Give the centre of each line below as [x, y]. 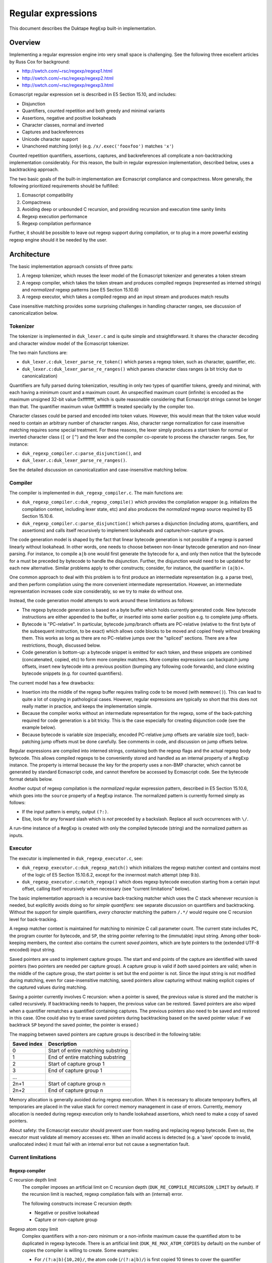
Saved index [27, 1044]
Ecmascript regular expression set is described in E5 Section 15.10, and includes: [93, 94]
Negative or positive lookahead [67, 1212]
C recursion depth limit [33, 1180]
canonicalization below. [33, 313]
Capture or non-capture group [66, 1220]
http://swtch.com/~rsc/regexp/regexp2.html [68, 78]
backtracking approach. [34, 170]
